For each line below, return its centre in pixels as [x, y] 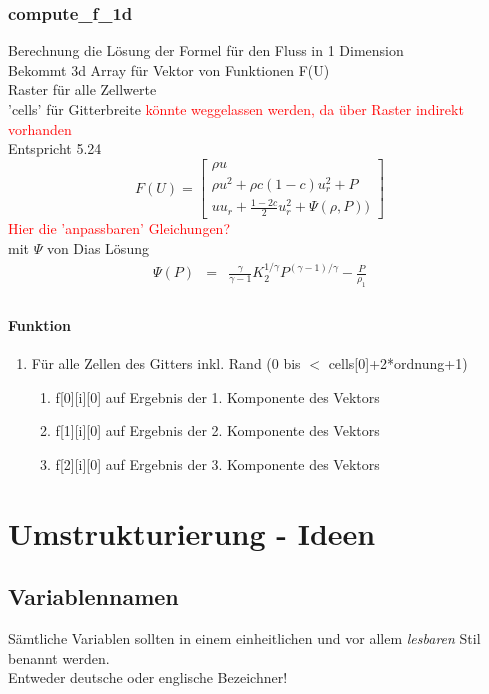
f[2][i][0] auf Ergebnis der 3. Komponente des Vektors [217, 463]
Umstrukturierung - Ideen [192, 532]
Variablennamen [93, 596]
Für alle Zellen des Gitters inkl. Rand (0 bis [166, 362]
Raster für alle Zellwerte [82, 89]
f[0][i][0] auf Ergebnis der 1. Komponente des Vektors [217, 396]
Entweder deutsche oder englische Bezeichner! [148, 677]
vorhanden [40, 128]
